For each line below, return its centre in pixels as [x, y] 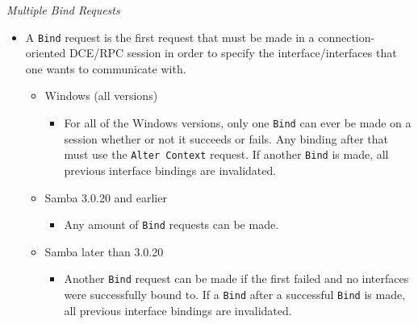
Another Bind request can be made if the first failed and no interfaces [236, 278]
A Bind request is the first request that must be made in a [170, 37]
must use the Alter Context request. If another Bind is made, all [226, 154]
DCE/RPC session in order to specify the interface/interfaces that [233, 53]
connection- [347, 37]
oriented [46, 53]
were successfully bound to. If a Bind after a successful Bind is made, [235, 295]
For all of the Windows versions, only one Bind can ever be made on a [238, 123]
